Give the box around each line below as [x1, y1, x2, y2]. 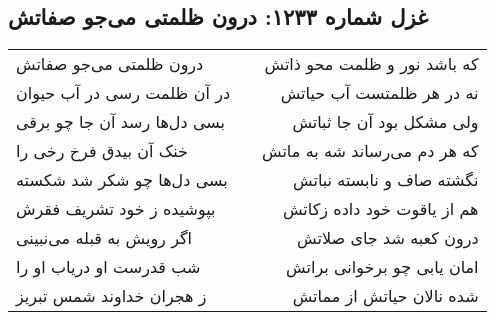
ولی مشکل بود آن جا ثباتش [292, 110, 479, 134]
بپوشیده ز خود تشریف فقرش [16, 197, 216, 221]
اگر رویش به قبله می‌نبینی [16, 226, 193, 250]
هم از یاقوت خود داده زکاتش [282, 197, 479, 221]
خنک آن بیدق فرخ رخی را [16, 139, 188, 163]
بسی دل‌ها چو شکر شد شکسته [16, 168, 228, 192]
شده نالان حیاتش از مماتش [292, 284, 479, 308]
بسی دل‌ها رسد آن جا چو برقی [16, 110, 226, 134]
